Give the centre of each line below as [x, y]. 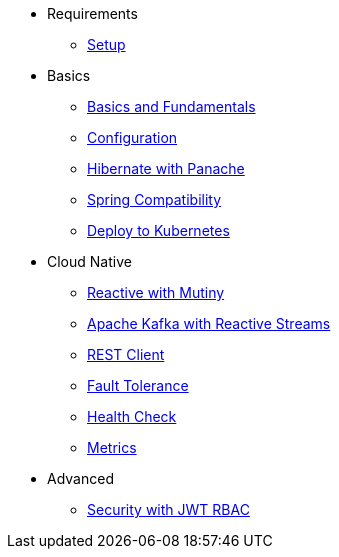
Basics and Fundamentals [171, 106]
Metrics [112, 447]
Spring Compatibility [154, 199]
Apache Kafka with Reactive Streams [209, 323]
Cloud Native [89, 261]
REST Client [126, 354]
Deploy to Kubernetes [158, 230]
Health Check [132, 416]
